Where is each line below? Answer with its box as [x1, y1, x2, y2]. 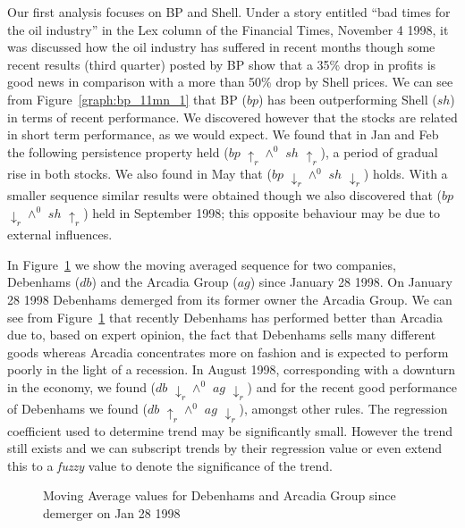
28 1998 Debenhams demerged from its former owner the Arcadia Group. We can [7, 290, 452, 309]
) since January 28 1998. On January [249, 272, 452, 291]
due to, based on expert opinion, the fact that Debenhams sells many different [7, 325, 436, 344]
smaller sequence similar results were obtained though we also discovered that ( [7, 186, 443, 205]
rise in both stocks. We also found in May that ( [7, 164, 272, 183]
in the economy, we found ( [7, 377, 156, 396]
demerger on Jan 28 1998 [43, 503, 181, 522]
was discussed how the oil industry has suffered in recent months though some [7, 38, 435, 56]
